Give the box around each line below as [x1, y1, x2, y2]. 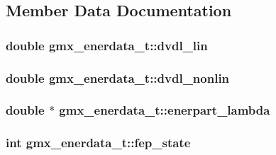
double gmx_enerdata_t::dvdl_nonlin [6, 69, 230, 86]
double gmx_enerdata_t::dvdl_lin [6, 36, 208, 54]
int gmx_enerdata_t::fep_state [6, 134, 191, 151]
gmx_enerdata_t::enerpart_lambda [59, 101, 270, 119]
